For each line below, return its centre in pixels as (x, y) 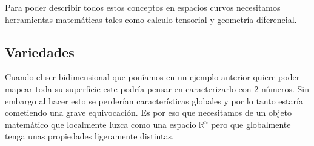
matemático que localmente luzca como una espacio (101, 124)
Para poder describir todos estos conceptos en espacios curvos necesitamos (143, 7)
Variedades (40, 52)
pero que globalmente (251, 124)
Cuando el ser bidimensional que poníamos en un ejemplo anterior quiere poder (152, 77)
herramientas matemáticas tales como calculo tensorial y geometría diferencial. (151, 19)
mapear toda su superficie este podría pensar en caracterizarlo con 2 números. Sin (157, 88)
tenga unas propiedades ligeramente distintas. (89, 136)
